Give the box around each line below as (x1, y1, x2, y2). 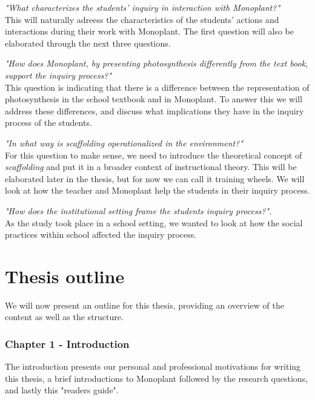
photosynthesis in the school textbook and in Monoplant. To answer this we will (5, 93, 302, 105)
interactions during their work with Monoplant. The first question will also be (5, 25, 294, 38)
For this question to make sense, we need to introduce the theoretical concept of (5, 148, 302, 161)
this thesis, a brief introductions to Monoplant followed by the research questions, (5, 372, 308, 384)
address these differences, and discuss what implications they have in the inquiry (5, 104, 304, 117)
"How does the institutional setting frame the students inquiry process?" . (5, 204, 272, 217)
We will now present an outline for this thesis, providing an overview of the (5, 298, 284, 311)
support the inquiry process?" (5, 68, 112, 81)
